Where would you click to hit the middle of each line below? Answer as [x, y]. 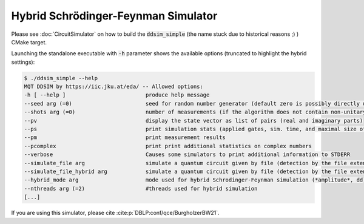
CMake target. [29, 42]
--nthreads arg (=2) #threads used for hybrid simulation [141, 188]
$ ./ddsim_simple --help [61, 78]
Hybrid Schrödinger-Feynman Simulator [114, 16]
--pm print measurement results [125, 137]
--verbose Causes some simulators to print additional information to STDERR [187, 154]
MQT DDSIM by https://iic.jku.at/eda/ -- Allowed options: [113, 87]
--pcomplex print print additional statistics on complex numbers [168, 146]
